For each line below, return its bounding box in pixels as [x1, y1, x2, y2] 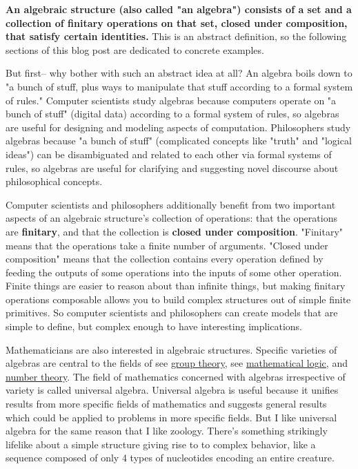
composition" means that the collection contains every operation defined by [6, 251, 324, 266]
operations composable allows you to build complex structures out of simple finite [6, 291, 351, 306]
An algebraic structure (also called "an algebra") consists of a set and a [6, 2, 352, 16]
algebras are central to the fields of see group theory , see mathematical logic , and [6, 356, 348, 370]
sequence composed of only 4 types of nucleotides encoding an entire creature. [6, 450, 335, 465]
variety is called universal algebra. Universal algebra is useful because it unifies [6, 383, 339, 397]
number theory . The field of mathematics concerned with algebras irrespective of [6, 369, 346, 383]
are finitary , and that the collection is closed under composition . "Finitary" [6, 224, 344, 238]
